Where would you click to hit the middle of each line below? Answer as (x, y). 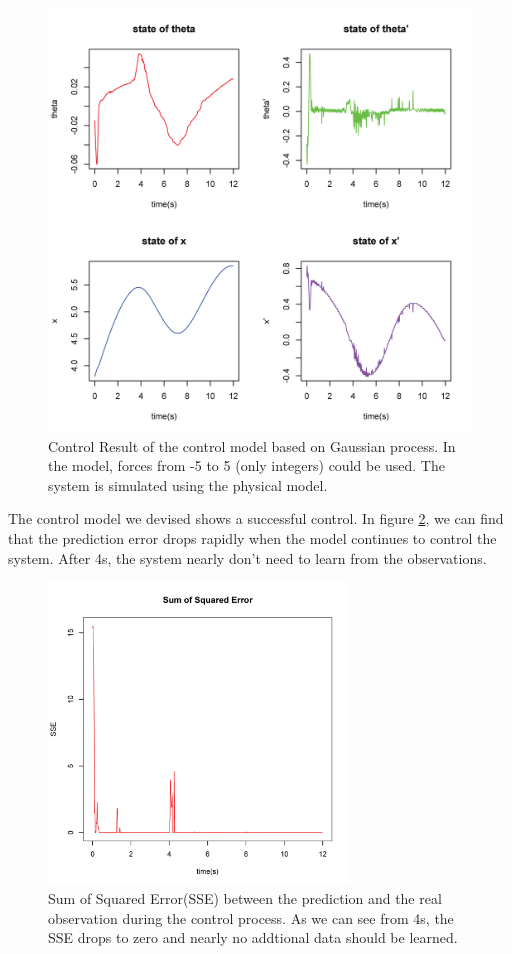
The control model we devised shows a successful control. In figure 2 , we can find (256, 518)
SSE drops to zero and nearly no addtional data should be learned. (253, 937)
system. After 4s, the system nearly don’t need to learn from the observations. (247, 557)
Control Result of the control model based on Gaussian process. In (252, 445)
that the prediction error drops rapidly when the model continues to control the (252, 537)
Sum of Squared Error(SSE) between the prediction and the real (245, 898)
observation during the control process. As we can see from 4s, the (251, 917)
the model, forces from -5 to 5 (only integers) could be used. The (246, 465)
